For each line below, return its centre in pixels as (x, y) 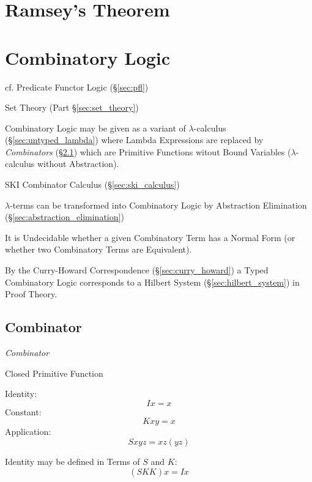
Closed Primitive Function (54, 373)
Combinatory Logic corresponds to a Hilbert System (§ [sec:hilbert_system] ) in (152, 282)
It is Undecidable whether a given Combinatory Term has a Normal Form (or (150, 237)
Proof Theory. (31, 294)
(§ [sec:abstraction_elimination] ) (65, 217)
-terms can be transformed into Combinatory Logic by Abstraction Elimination (158, 205)
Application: (28, 432)
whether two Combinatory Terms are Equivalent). (98, 249)
